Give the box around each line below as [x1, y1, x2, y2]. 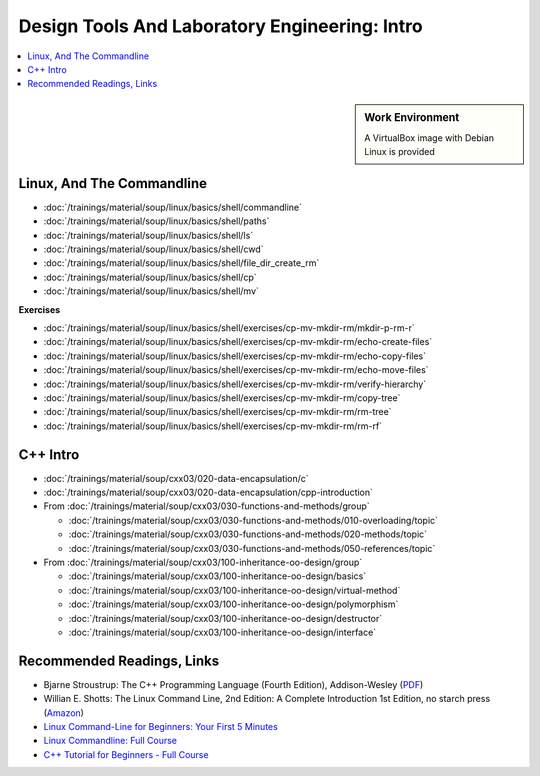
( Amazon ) [43, 706, 85, 719]
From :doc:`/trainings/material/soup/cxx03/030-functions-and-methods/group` [43, 500, 370, 512]
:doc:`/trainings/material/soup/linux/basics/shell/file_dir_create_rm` [43, 257, 320, 269]
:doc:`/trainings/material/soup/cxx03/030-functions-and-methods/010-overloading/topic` [68, 514, 439, 526]
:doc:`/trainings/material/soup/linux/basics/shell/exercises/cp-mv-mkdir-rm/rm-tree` [43, 406, 392, 418]
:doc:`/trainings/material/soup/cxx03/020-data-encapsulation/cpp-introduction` [43, 486, 374, 499]
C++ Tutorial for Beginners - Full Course [43, 748, 209, 760]
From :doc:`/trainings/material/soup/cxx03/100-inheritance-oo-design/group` [43, 556, 363, 568]
